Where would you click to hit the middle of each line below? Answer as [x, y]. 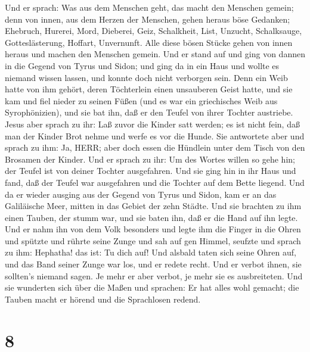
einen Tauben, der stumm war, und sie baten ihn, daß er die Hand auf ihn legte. [151, 217]
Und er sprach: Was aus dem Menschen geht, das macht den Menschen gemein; [149, 7]
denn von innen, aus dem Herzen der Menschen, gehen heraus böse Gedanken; [148, 19]
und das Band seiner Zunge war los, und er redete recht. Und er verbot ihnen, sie [153, 264]
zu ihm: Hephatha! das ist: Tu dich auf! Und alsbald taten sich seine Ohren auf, [151, 252]
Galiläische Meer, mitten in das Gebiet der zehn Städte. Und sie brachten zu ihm [153, 206]
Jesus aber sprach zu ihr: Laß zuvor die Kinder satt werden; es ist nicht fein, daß [152, 124]
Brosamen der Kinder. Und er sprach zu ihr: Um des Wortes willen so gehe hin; [150, 159]
